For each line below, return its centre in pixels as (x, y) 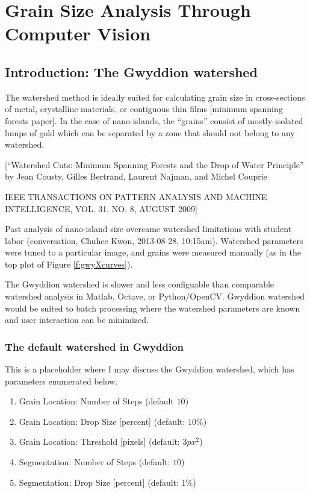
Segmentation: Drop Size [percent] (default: (99, 482)
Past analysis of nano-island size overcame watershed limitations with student (148, 229)
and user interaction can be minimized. (77, 320)
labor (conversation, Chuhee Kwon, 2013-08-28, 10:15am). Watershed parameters (154, 240)
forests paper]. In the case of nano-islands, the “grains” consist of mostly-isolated (154, 120)
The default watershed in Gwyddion (95, 346)
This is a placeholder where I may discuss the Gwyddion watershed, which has (150, 369)
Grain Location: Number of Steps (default (96, 401)
